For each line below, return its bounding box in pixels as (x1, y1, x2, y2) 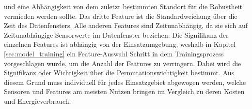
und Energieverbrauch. (4, 95, 71, 106)
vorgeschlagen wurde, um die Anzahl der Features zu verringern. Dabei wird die (4, 58, 241, 68)
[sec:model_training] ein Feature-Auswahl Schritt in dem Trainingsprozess (4, 48, 224, 58)
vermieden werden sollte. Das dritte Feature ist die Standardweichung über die (4, 11, 237, 21)
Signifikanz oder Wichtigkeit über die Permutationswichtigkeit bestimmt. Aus (4, 68, 235, 78)
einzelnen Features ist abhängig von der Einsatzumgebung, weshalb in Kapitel (4, 39, 236, 49)
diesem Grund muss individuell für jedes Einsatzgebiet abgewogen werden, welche (4, 77, 246, 87)
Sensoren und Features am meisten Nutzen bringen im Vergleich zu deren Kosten (4, 86, 245, 96)
